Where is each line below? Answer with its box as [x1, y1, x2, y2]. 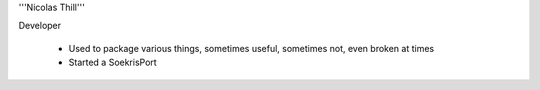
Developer [18, 20, 62, 32]
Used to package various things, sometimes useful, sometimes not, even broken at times [68, 42, 435, 54]
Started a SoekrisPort [68, 56, 157, 69]
